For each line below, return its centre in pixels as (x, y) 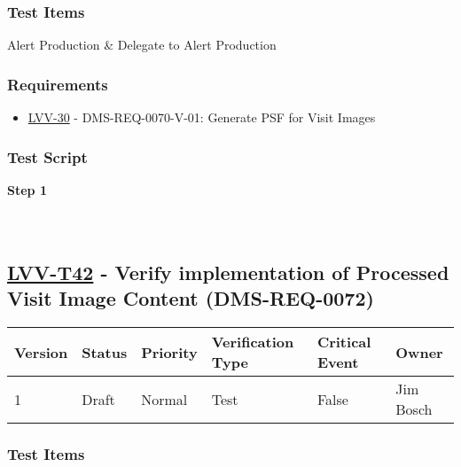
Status (105, 352)
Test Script (47, 156)
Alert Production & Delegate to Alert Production (142, 45)
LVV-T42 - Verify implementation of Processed (228, 272)
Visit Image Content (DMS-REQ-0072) (191, 298)
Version (41, 352)
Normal (164, 399)
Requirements (58, 84)
